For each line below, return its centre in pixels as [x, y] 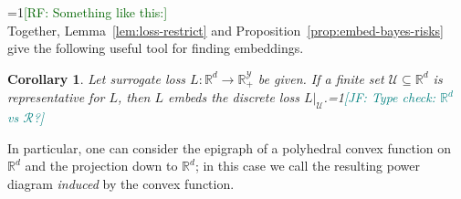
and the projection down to [101, 166]
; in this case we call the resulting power [307, 166]
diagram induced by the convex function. [121, 183]
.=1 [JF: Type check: [380, 97]
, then [134, 97]
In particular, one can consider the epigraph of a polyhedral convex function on [230, 147]
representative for [56, 97]
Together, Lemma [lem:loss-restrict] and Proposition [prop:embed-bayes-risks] [225, 30]
